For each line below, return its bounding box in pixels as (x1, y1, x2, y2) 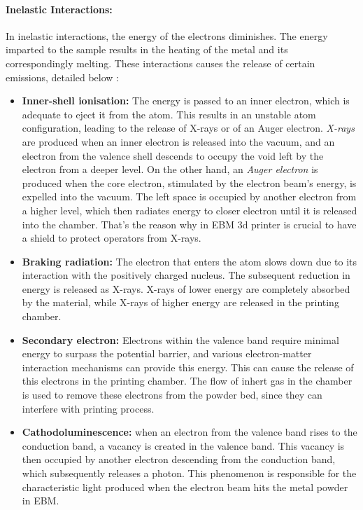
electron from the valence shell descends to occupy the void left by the (22, 148, 324, 163)
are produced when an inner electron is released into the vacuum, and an (22, 134, 335, 149)
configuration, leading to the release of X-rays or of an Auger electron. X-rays (22, 120, 355, 135)
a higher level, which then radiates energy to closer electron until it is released (22, 202, 357, 217)
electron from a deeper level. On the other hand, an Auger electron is (22, 162, 318, 177)
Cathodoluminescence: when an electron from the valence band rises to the (22, 425, 357, 439)
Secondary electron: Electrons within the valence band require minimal (22, 332, 339, 347)
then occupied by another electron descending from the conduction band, (22, 452, 336, 467)
